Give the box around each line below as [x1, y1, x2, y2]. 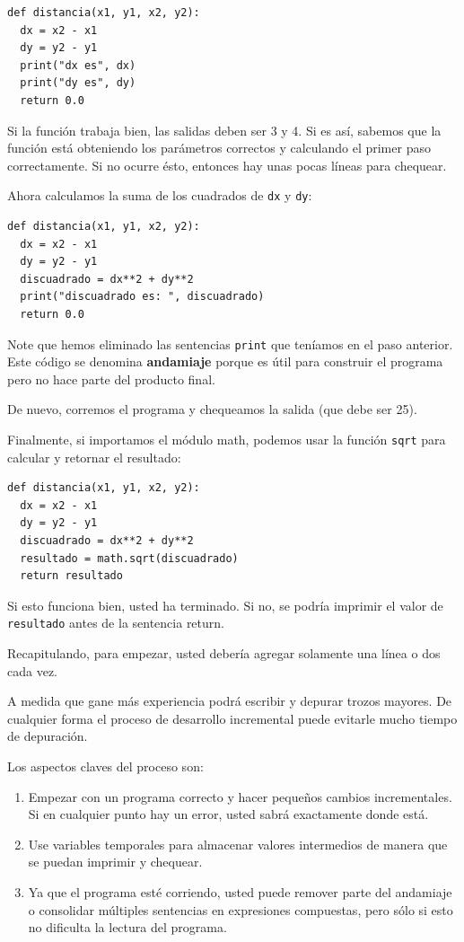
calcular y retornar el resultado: [7, 447, 181, 466]
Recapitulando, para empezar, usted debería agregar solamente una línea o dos [7, 644, 441, 663]
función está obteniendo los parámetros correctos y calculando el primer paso [7, 138, 431, 157]
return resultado [20, 569, 123, 583]
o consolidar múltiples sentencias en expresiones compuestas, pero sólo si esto [28, 900, 453, 919]
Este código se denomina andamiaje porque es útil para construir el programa [7, 352, 443, 371]
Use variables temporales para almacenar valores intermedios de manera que [28, 834, 448, 853]
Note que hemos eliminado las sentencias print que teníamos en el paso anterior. [7, 334, 453, 353]
